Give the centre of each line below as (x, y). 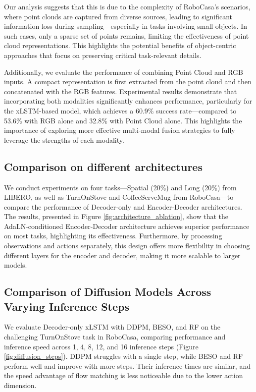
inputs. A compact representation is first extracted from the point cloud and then (128, 82)
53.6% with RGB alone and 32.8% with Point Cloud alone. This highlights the (123, 120)
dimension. (20, 385)
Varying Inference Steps (67, 306)
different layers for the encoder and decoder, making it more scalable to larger (122, 255)
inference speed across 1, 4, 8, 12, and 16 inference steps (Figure (101, 346)
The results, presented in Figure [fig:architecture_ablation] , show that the (116, 216)
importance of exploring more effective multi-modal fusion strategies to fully (120, 130)
